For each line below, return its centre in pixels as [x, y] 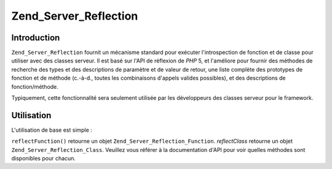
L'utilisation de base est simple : [52, 130]
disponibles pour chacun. [44, 159]
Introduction [36, 38]
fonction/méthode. [35, 86]
